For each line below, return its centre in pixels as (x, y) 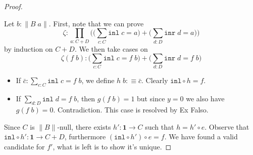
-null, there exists (84, 126)
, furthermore (85, 137)
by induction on (29, 48)
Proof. (13, 6)
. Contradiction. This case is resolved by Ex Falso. (131, 110)
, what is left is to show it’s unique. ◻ (112, 146)
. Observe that (227, 126)
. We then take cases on (111, 48)
